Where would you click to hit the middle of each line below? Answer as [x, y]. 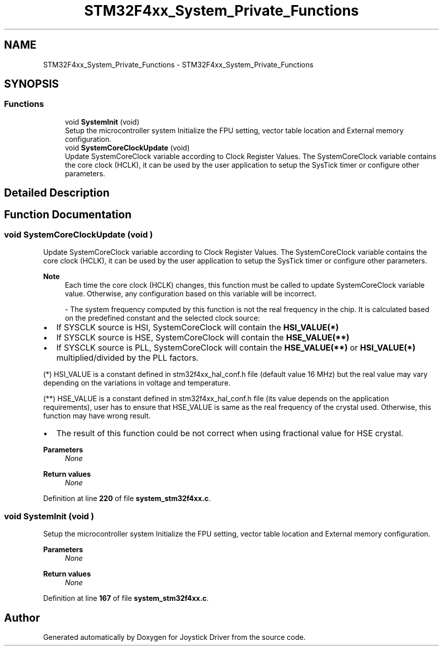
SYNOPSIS [32, 84]
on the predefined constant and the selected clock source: [162, 318]
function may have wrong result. [97, 416]
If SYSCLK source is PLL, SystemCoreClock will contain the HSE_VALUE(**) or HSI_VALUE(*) [236, 348]
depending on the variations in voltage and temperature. [137, 383]
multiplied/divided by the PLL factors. [127, 358]
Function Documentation [68, 214]
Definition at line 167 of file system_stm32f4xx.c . [126, 598]
